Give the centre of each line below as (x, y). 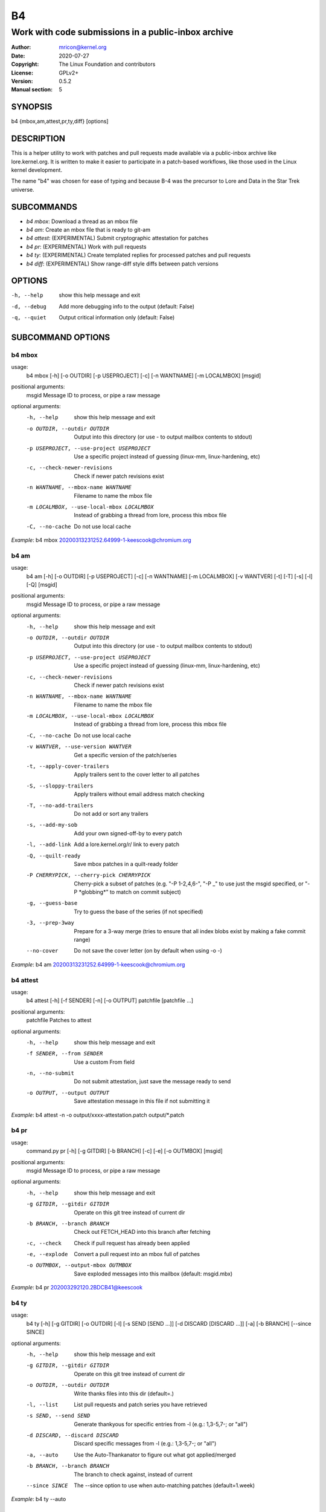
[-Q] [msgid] (42, 584)
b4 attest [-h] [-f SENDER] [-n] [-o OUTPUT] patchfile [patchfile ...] (110, 1000)
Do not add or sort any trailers (111, 813)
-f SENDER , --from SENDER (65, 1054)
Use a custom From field (104, 1062)
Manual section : (32, 90)
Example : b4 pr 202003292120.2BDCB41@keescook (77, 1288)
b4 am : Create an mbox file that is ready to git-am (88, 230)
